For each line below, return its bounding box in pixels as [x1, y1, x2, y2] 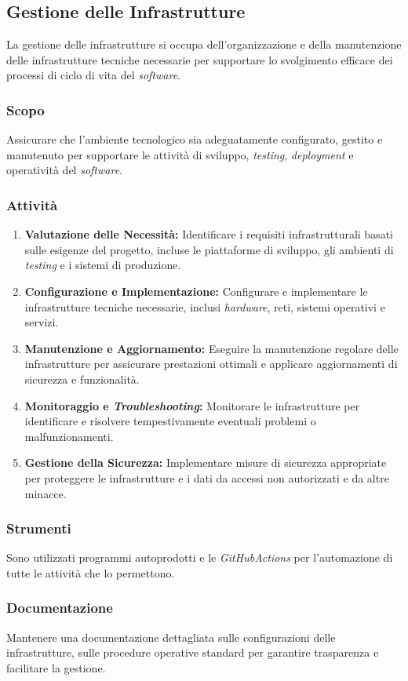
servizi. [24, 314, 59, 330]
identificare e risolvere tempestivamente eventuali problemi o [24, 413, 316, 429]
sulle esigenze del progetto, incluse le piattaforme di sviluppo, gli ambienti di [24, 241, 394, 257]
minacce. [24, 485, 67, 501]
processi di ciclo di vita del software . [6, 67, 181, 83]
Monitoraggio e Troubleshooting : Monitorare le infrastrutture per [24, 397, 360, 413]
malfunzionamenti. [24, 428, 114, 444]
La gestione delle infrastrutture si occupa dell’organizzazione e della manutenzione [6, 36, 402, 53]
